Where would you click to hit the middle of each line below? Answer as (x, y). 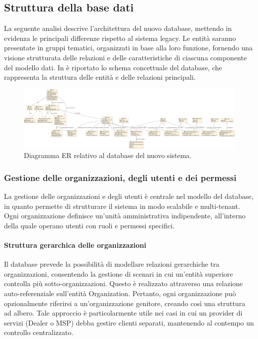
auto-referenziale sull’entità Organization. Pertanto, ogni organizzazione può (120, 293)
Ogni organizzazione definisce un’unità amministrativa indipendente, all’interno (125, 216)
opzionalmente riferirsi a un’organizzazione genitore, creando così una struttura (125, 303)
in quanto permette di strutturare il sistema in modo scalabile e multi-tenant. (122, 206)
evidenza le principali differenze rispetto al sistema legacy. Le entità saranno (120, 38)
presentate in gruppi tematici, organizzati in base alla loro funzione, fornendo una (129, 48)
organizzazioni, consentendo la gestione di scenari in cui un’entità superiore (119, 273)
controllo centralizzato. (39, 332)
